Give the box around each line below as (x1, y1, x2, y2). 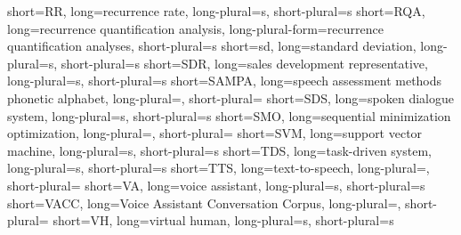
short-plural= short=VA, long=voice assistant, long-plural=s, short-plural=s (7, 175, 425, 194)
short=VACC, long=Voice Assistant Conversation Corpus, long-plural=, (7, 193, 401, 212)
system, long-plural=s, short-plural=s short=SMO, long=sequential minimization (7, 106, 451, 125)
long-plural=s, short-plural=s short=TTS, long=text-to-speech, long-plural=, (7, 158, 430, 177)
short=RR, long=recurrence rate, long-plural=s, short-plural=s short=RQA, (7, 2, 425, 20)
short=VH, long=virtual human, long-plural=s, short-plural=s (53, 211, 394, 230)
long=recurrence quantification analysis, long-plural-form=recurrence (7, 19, 384, 37)
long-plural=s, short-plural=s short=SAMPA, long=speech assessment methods (7, 71, 442, 90)
